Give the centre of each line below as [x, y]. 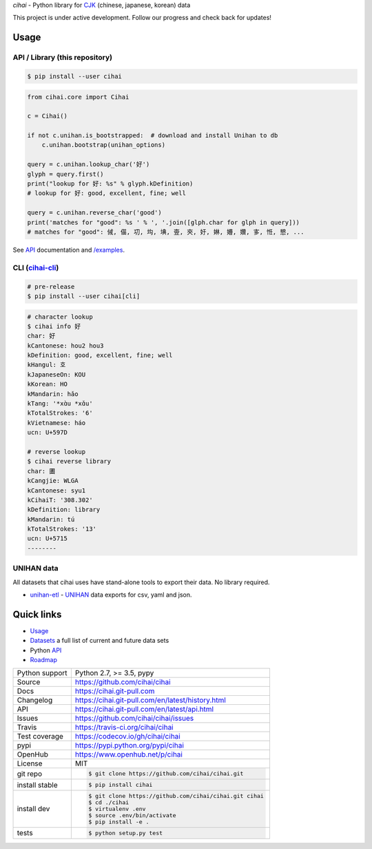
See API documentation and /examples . [69, 250]
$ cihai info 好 [54, 326]
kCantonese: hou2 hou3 [65, 346]
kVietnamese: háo [56, 423]
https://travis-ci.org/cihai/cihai [124, 728]
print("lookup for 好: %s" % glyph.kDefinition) [110, 184]
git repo [30, 774]
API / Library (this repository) [63, 57]
